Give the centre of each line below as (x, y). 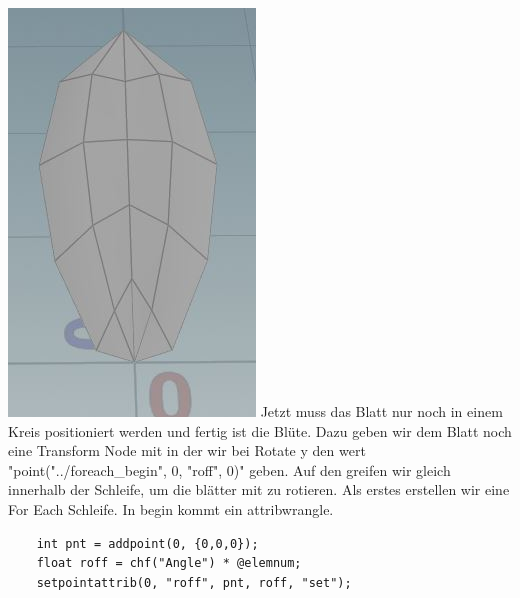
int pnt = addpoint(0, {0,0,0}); (147, 543)
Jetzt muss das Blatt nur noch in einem (381, 411)
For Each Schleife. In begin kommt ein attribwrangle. (171, 508)
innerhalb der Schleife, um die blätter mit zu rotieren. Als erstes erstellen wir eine (259, 489)
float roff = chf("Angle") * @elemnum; (169, 563)
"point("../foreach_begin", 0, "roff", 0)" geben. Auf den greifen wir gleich (229, 469)
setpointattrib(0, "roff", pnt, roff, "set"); (194, 582)
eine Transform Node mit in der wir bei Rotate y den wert (187, 450)
